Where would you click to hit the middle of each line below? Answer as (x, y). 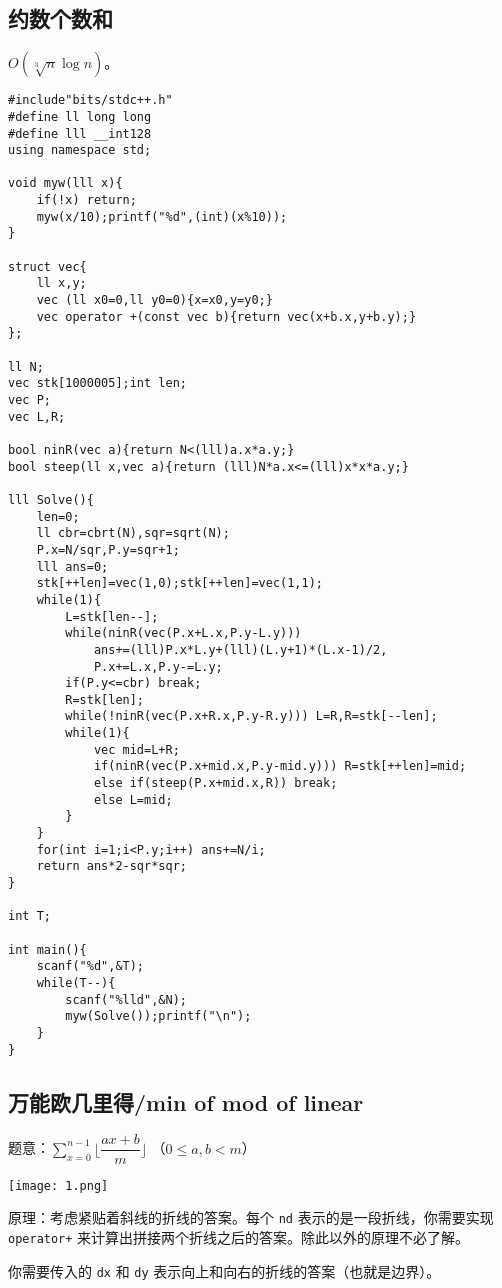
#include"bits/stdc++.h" (90, 100)
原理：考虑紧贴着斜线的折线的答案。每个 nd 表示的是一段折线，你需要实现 (251, 1217)
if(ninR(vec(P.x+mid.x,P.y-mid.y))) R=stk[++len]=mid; (280, 766)
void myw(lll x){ (65, 183)
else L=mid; (133, 799)
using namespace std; (80, 150)
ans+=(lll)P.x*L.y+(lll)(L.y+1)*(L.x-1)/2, (240, 649)
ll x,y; (61, 283)
